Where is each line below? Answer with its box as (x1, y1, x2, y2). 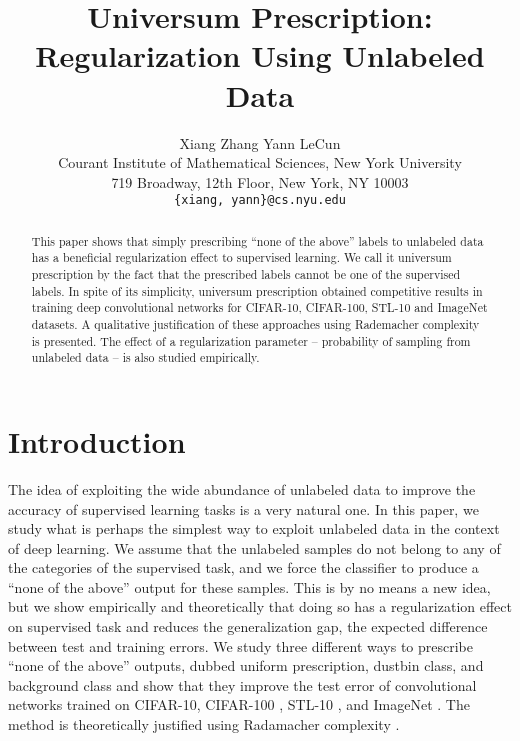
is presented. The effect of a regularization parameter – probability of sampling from (31, 332, 471, 349)
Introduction (8, 420, 186, 461)
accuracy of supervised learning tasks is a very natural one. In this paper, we (8, 498, 479, 519)
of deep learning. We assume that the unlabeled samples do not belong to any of (8, 537, 501, 558)
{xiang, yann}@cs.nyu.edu (174, 193, 346, 208)
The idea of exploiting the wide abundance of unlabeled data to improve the (8, 478, 476, 499)
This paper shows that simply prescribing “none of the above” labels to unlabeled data (31, 232, 484, 249)
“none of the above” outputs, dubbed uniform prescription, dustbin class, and (8, 655, 484, 676)
